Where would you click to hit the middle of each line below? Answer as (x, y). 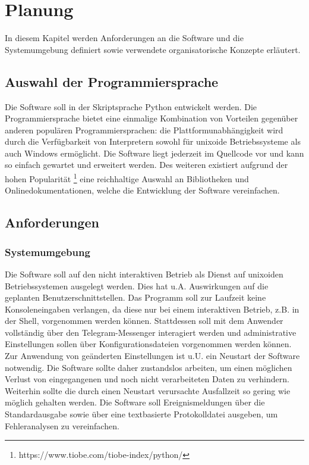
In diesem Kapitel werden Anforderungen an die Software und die (124, 38)
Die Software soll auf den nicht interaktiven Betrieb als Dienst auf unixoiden (144, 274)
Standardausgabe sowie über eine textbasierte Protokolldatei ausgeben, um (141, 414)
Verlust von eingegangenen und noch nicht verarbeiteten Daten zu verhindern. (147, 379)
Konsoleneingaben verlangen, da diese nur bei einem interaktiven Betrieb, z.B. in (152, 309)
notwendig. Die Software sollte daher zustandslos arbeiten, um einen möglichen (149, 367)
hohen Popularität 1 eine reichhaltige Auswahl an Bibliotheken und (127, 178)
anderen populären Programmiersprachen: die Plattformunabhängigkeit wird (144, 129)
